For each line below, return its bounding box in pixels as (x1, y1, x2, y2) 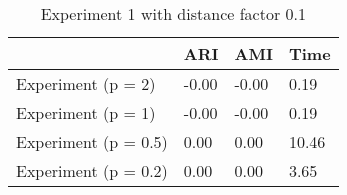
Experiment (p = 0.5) (16, 130, 168, 153)
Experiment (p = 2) (16, 72, 156, 95)
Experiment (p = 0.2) (16, 159, 168, 182)
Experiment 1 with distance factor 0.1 (40, 2, 306, 25)
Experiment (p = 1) (16, 101, 156, 124)
